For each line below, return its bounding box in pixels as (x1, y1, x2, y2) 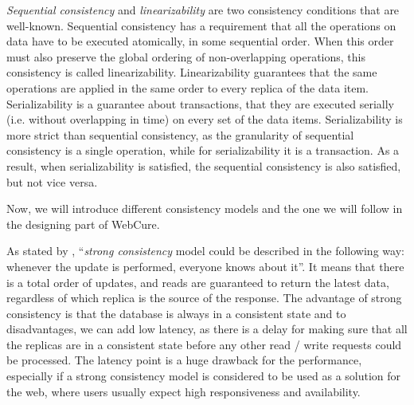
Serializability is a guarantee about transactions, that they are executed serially (6, 95, 395, 112)
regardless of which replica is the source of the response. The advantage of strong (6, 289, 402, 306)
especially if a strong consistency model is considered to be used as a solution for (6, 368, 401, 384)
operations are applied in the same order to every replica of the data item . (6, 79, 369, 96)
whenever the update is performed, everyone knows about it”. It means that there (6, 258, 404, 274)
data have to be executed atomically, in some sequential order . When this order (6, 33, 394, 49)
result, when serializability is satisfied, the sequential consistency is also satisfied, (6, 157, 401, 174)
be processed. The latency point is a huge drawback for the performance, (6, 352, 362, 368)
